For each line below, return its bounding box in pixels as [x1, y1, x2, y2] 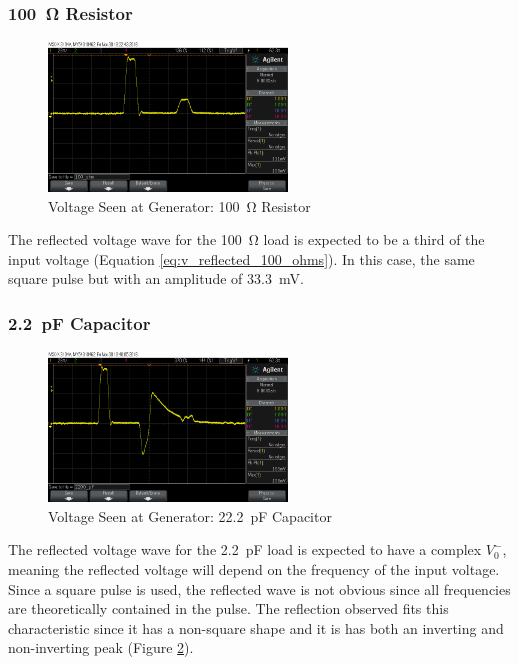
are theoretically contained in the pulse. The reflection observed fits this [8, 598, 449, 619]
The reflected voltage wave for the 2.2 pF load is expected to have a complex [8, 539, 482, 560]
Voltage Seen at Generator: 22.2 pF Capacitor [48, 505, 332, 526]
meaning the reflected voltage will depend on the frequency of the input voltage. [8, 558, 500, 579]
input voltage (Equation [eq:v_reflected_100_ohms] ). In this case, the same [8, 248, 475, 269]
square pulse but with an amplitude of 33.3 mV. [8, 268, 304, 289]
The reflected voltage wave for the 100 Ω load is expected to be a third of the [8, 229, 485, 250]
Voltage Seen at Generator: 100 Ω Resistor [48, 195, 311, 216]
